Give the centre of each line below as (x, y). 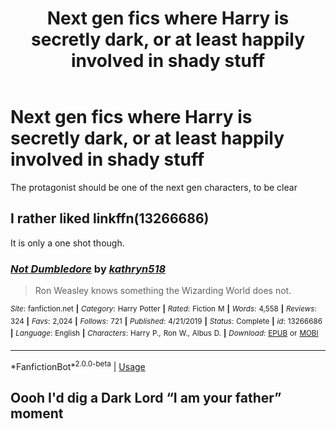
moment (37, 413)
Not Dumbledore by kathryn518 (88, 269)
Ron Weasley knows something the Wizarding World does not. (163, 291)
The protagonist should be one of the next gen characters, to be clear (154, 187)
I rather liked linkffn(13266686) (110, 218)
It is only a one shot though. (67, 243)
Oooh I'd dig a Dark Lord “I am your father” (146, 398)
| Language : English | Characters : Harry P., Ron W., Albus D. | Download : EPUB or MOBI (164, 333)
